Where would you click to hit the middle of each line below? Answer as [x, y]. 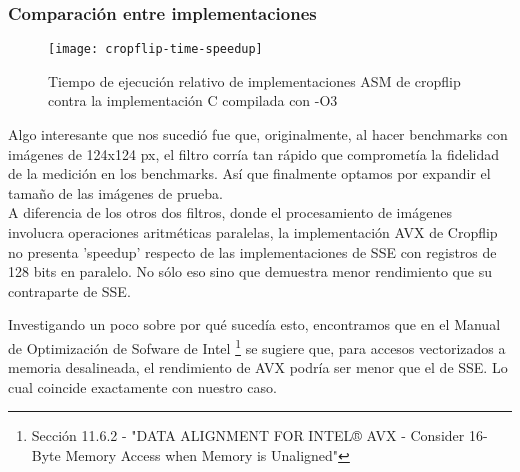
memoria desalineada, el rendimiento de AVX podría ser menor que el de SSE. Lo [258, 367]
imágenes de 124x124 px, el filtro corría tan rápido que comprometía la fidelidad [254, 153]
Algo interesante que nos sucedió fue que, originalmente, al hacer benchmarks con [258, 134]
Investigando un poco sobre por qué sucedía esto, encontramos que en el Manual [254, 324]
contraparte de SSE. [69, 290]
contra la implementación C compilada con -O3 [193, 100]
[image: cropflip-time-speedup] [155, 49]
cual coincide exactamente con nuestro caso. [142, 386]
